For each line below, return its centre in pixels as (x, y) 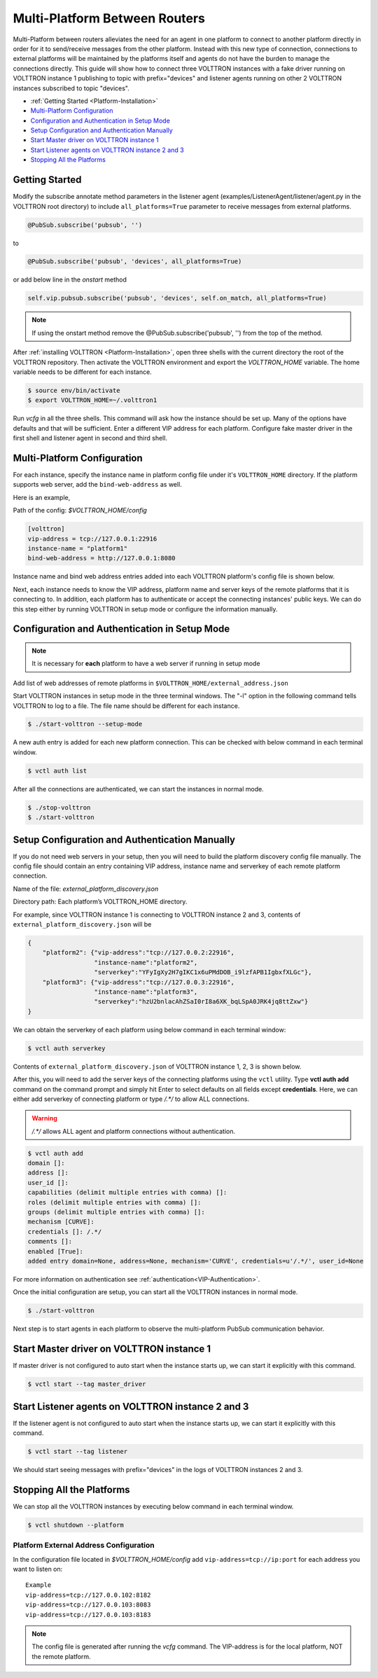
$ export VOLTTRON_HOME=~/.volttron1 (92, 400)
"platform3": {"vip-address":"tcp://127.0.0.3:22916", (138, 982)
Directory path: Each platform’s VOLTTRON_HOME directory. (100, 902)
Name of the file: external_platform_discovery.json (86, 889)
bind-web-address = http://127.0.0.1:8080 (101, 558)
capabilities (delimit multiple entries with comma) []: (127, 1193)
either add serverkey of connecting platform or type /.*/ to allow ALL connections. (131, 1099)
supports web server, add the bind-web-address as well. (97, 485)
